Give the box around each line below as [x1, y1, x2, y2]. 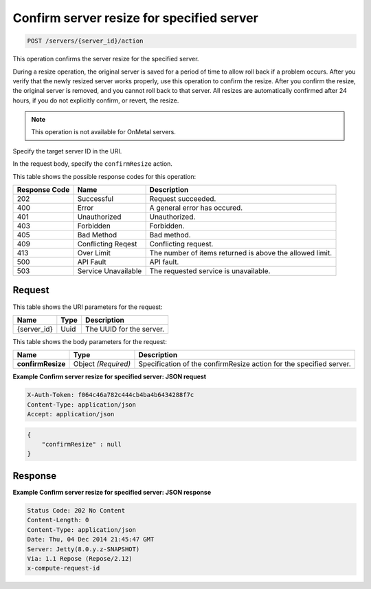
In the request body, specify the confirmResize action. [12, 160, 173, 168]
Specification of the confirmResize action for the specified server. [138, 359, 352, 369]
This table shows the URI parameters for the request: [12, 303, 163, 311]
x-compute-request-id [27, 564, 100, 572]
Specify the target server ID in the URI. [12, 147, 122, 155]
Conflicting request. [149, 239, 214, 249]
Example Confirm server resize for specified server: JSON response [12, 488, 212, 496]
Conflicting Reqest [77, 239, 137, 249]
